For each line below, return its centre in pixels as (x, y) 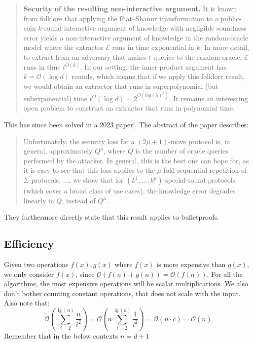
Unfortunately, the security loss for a (79, 141)
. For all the (225, 274)
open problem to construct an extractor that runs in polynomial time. (129, 108)
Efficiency (29, 244)
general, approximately (58, 151)
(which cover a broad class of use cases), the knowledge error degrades (129, 191)
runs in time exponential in (153, 47)
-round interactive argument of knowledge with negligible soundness (144, 28)
